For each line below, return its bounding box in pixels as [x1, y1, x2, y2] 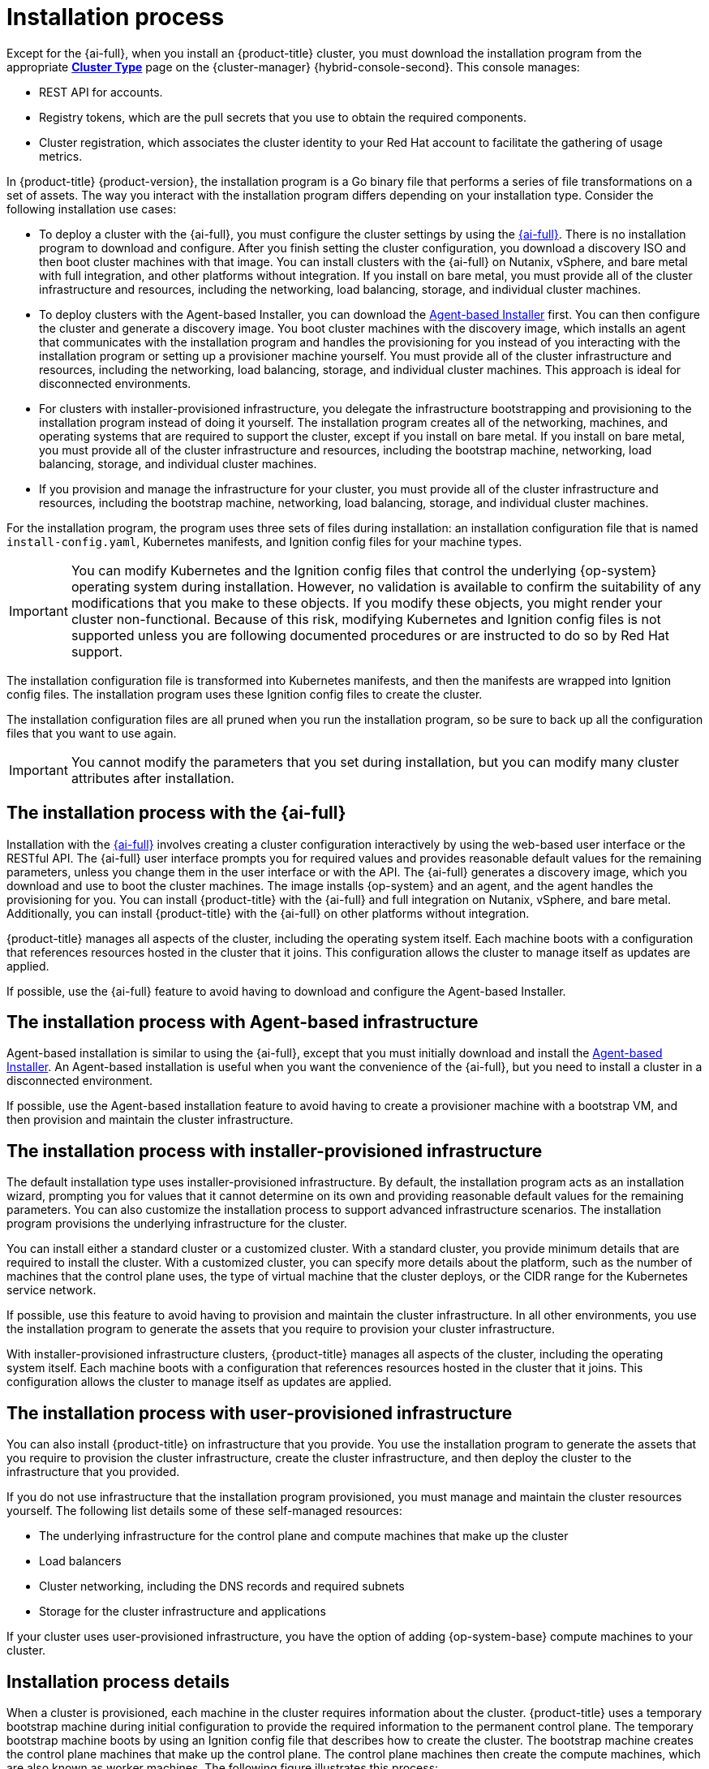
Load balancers [39, 1554, 122, 1569]
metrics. [39, 148, 83, 163]
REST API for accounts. [39, 84, 163, 99]
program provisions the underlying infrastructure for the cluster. [6, 1216, 347, 1231]
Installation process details [6, 1671, 230, 1692]
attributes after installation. [71, 769, 234, 786]
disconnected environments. [39, 376, 191, 390]
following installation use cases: [6, 201, 177, 216]
